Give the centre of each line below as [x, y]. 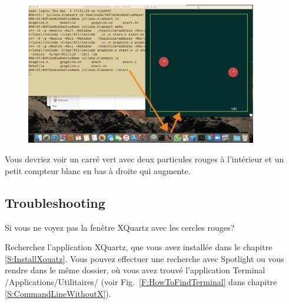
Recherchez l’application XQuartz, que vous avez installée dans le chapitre [139, 247]
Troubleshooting [55, 202]
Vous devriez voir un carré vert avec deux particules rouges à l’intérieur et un [144, 159]
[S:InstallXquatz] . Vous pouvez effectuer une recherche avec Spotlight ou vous [144, 258]
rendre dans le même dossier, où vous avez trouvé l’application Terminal [135, 270]
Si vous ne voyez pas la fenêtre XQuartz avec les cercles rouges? [120, 227]
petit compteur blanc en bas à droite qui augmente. [98, 170]
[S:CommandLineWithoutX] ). [58, 293]
